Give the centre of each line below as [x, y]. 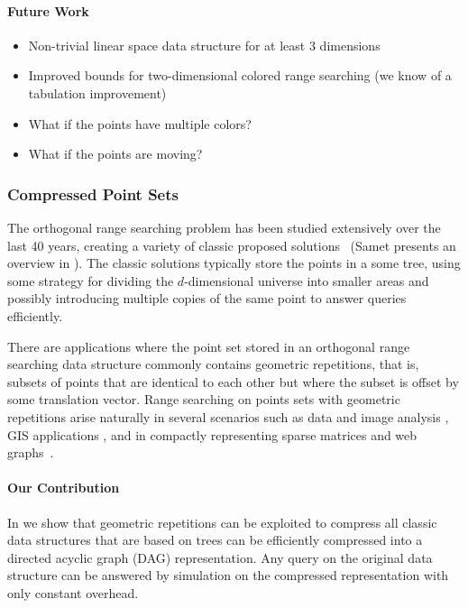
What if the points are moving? [115, 154]
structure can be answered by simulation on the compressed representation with [228, 575]
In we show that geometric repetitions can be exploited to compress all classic [222, 522]
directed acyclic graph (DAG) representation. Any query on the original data [220, 557]
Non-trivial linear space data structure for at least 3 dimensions [204, 45]
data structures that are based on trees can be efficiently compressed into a [215, 540]
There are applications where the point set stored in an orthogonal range [209, 346]
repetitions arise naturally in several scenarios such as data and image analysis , [228, 416]
